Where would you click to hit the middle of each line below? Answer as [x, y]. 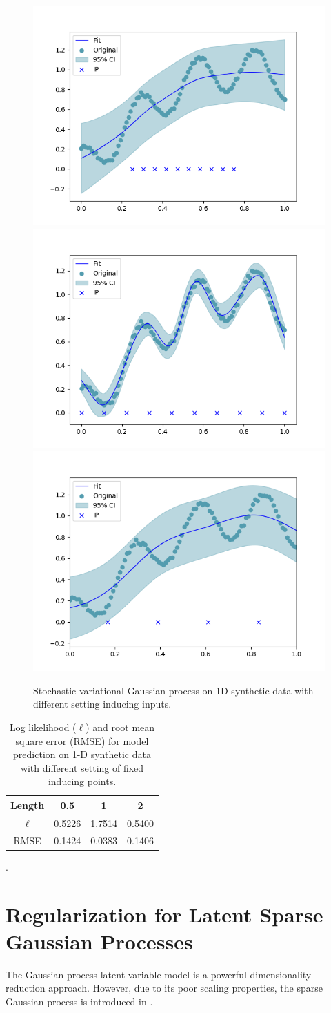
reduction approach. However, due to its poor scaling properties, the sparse [164, 988]
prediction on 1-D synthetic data [82, 754]
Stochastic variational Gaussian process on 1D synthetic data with [173, 690]
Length [28, 805]
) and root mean [120, 727]
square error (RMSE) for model [82, 740]
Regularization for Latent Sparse [164, 914]
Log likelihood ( [43, 727]
